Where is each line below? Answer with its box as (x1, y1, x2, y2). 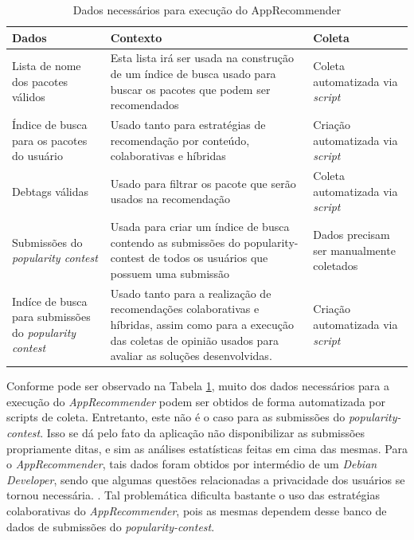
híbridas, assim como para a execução (110, 315, 294, 332)
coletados (313, 257, 358, 274)
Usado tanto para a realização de (110, 284, 271, 301)
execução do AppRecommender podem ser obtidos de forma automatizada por (6, 393, 385, 409)
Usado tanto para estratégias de (110, 116, 266, 133)
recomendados (110, 96, 179, 113)
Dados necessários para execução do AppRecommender (72, 2, 342, 18)
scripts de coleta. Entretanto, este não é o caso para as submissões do (6, 409, 346, 425)
